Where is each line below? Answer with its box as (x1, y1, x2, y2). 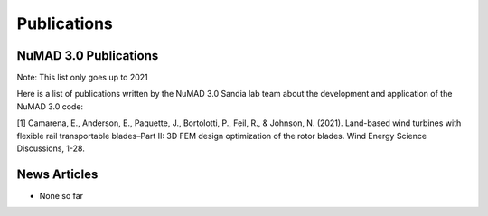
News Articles (16, 166, 99, 182)
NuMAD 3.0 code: (16, 100, 84, 112)
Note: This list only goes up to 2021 (16, 72, 148, 83)
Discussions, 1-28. (16, 143, 85, 154)
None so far (39, 190, 84, 201)
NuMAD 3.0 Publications (16, 48, 159, 63)
